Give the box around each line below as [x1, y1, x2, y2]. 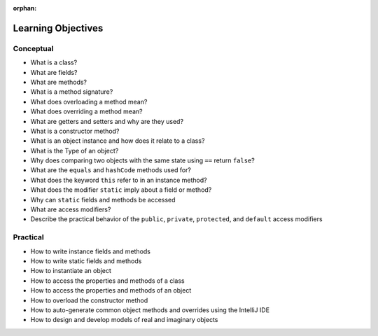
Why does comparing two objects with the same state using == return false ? [30, 156, 255, 164]
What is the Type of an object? [30, 146, 119, 155]
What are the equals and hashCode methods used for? [30, 166, 192, 174]
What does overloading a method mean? [30, 97, 148, 106]
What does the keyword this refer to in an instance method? [30, 176, 207, 184]
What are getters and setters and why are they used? [30, 117, 184, 125]
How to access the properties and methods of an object [30, 286, 192, 295]
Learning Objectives [13, 22, 104, 34]
